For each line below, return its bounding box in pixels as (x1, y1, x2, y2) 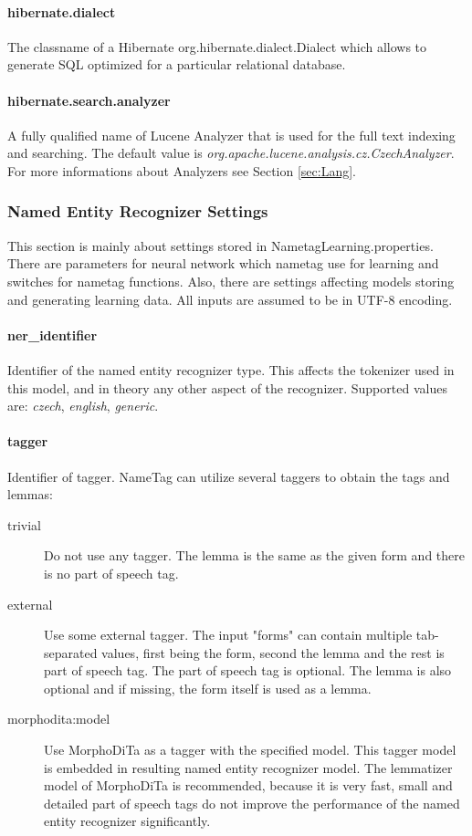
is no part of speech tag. (44, 563, 179, 582)
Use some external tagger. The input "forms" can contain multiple (44, 625, 413, 644)
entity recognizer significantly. (44, 811, 211, 831)
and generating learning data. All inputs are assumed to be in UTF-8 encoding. (7, 289, 453, 308)
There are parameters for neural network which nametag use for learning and (7, 254, 439, 273)
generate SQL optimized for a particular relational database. (7, 55, 346, 74)
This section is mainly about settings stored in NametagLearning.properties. (7, 235, 434, 255)
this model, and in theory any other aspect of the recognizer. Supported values (7, 378, 447, 397)
